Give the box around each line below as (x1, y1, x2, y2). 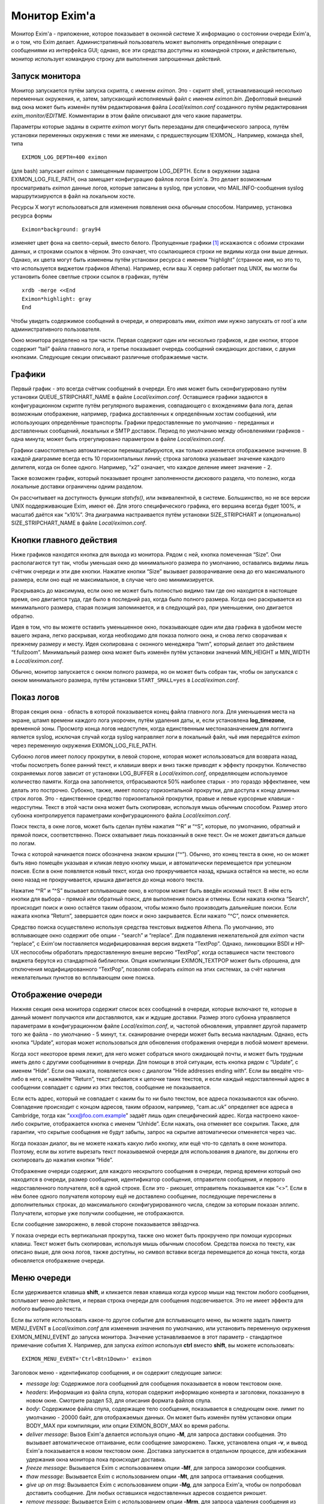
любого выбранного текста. (11, 1305, 83, 1313)
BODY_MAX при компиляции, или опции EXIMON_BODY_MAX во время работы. (26, 1422, 230, 1429)
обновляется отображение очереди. (11, 1257, 105, 1264)
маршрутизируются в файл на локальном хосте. (11, 193, 136, 200)
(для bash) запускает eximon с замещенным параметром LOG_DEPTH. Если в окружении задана (11, 167, 260, 174)
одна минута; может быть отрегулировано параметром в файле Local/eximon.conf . (11, 436, 226, 443)
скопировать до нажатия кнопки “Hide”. (11, 1156, 113, 1163)
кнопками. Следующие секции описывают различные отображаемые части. (11, 354, 209, 361)
